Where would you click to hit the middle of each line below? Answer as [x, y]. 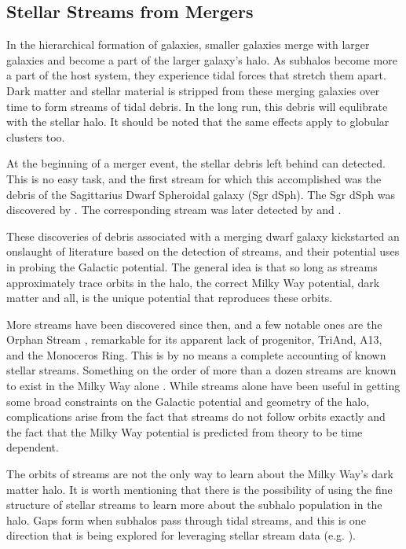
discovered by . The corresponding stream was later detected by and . [174, 210]
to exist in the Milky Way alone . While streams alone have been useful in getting [203, 386]
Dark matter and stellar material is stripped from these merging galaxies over [193, 90]
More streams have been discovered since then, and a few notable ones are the [194, 324]
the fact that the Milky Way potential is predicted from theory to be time [185, 431]
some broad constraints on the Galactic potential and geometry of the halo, [188, 401]
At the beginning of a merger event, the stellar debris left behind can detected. [196, 163]
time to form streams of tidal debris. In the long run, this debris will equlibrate [197, 106]
